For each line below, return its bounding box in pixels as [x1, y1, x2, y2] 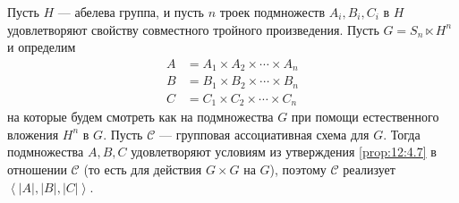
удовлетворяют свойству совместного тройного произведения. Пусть [7, 20, 379, 38]
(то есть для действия [83, 160, 202, 179]
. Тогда [383, 124, 421, 143]
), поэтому [269, 160, 327, 179]
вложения [7, 124, 59, 143]
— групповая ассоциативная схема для [158, 124, 370, 143]
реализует [343, 160, 395, 179]
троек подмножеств [219, 3, 326, 21]
